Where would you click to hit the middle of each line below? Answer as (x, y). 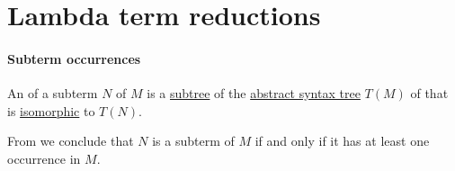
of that (429, 93)
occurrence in (44, 158)
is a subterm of (193, 141)
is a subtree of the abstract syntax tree (254, 93)
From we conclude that (71, 141)
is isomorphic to (51, 110)
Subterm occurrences (74, 58)
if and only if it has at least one (342, 141)
